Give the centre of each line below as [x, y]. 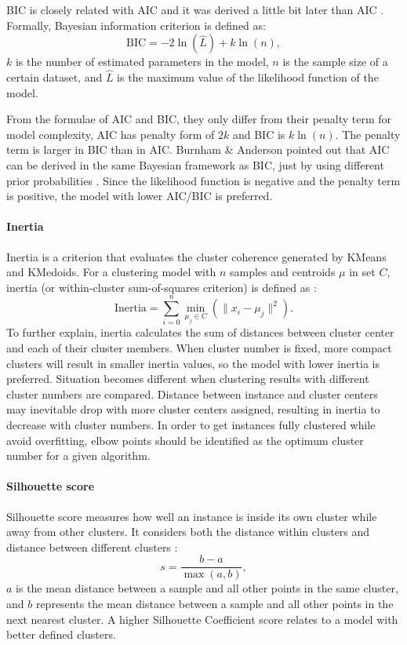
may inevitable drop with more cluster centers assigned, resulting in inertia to [193, 409]
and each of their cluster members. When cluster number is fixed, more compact [199, 348]
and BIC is [259, 134]
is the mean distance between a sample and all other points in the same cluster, [207, 588]
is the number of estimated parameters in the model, [142, 62]
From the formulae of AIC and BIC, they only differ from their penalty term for [199, 119]
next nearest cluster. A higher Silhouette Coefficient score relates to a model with [202, 619]
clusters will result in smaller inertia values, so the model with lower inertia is [193, 363]
